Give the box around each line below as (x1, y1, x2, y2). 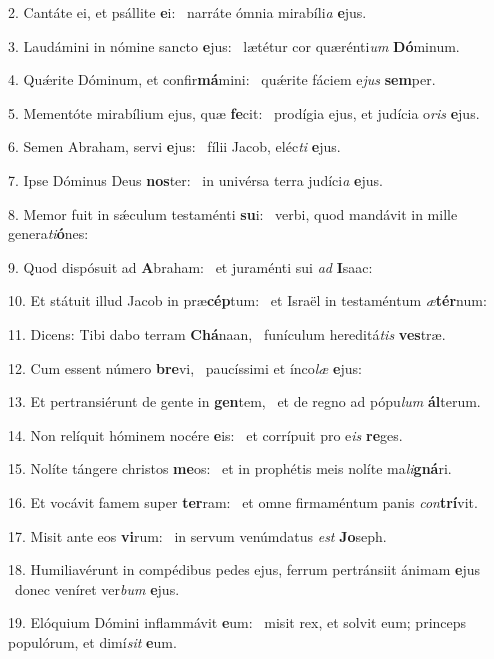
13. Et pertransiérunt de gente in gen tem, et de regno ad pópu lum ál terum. (8, 391, 481, 412)
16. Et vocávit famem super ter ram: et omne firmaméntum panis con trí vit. (8, 491, 478, 512)
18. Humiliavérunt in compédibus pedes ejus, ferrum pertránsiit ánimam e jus (8, 559, 480, 580)
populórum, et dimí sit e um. (8, 631, 177, 652)
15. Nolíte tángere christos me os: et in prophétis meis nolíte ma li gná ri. (8, 458, 452, 479)
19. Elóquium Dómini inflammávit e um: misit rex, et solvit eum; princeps (8, 612, 467, 633)
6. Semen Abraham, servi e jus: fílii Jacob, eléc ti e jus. (8, 136, 341, 157)
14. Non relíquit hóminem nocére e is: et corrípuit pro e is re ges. (8, 424, 403, 445)
